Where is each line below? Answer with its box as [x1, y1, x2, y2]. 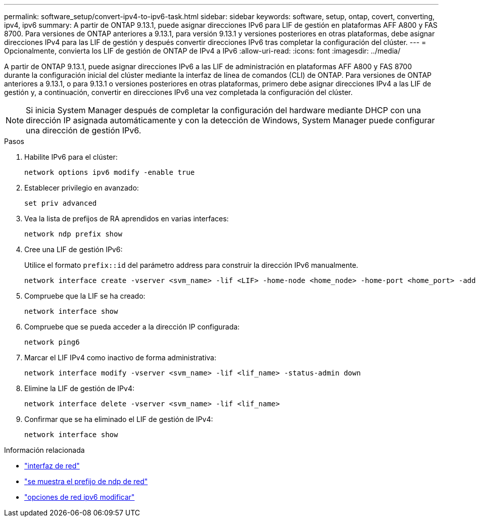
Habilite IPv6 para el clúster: [24, 153, 118, 161]
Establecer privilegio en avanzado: [24, 183, 139, 192]
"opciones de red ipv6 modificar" [24, 493, 135, 501]
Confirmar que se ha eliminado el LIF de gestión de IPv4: [24, 415, 213, 423]
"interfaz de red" [24, 461, 80, 470]
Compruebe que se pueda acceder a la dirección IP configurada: [24, 322, 240, 331]
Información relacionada [4, 446, 85, 454]
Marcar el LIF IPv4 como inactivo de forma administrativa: [24, 353, 216, 362]
